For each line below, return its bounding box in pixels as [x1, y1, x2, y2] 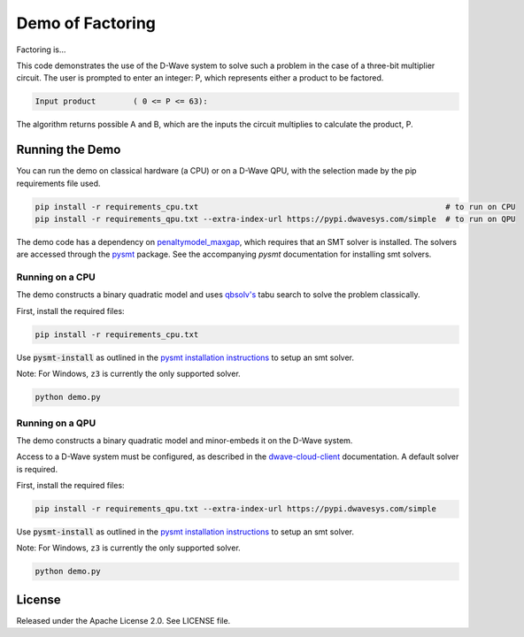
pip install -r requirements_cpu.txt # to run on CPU [35, 202, 516, 211]
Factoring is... [16, 44, 66, 55]
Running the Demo [16, 142, 121, 157]
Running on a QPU [16, 417, 96, 429]
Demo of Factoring [16, 13, 157, 33]
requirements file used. [16, 178, 101, 188]
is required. [16, 464, 58, 474]
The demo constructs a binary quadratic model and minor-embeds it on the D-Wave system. [16, 434, 353, 446]
